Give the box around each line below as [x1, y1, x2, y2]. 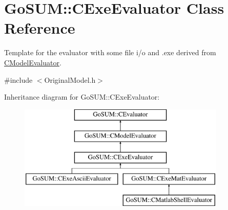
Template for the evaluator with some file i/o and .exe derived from [4, 47, 216, 58]
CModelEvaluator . [4, 57, 61, 67]
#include [4, 74, 33, 85]
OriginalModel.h [44, 74, 96, 85]
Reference [4, 17, 75, 38]
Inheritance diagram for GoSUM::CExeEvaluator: [4, 91, 160, 102]
